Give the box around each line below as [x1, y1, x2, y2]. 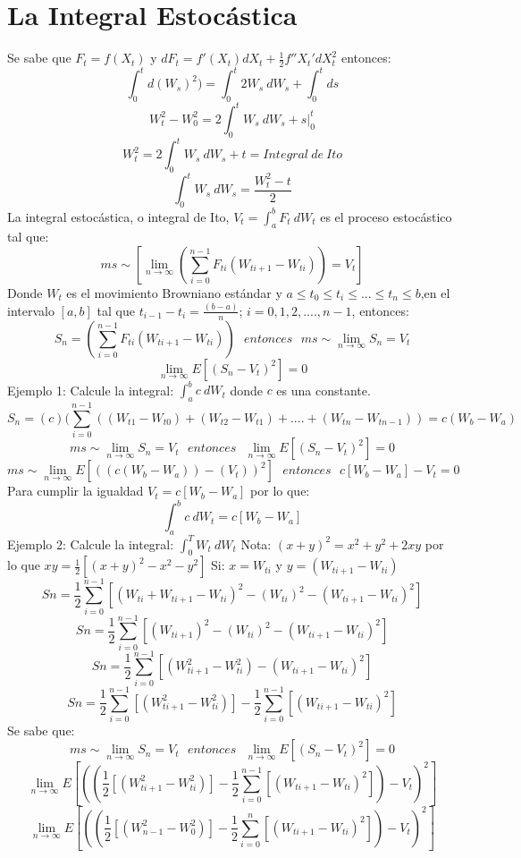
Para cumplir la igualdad [7, 481, 144, 500]
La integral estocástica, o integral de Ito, [7, 207, 230, 225]
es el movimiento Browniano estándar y [66, 284, 282, 302]
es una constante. [276, 380, 371, 399]
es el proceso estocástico [320, 207, 452, 225]
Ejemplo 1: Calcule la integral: [7, 380, 174, 399]
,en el [420, 284, 450, 302]
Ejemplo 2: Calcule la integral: [7, 534, 174, 553]
